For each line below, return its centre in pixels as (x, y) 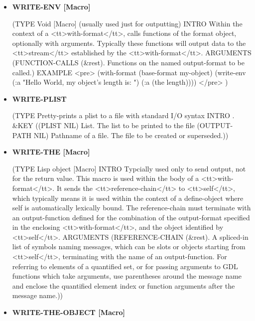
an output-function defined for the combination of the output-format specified (131, 217)
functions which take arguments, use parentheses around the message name (127, 276)
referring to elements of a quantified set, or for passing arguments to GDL (125, 266)
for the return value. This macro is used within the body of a (106, 178)
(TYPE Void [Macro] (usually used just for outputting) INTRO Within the (127, 23)
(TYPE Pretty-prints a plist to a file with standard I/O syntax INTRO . (123, 115)
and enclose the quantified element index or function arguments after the (124, 285)
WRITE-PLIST (39, 98)
